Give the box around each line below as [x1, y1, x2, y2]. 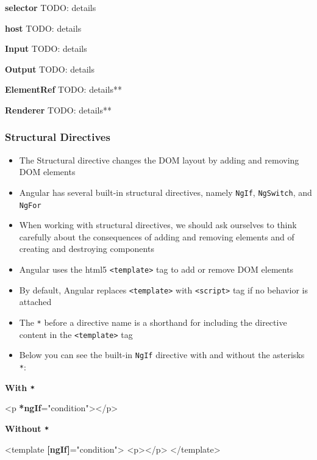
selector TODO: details [5, 1, 96, 13]
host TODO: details [5, 21, 82, 34]
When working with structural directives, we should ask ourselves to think [19, 218, 297, 231]
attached [19, 295, 52, 308]
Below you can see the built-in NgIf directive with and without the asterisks [19, 348, 305, 361]
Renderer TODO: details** [5, 103, 112, 116]
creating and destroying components [19, 242, 154, 255]
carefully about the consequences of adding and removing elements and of [19, 230, 294, 243]
